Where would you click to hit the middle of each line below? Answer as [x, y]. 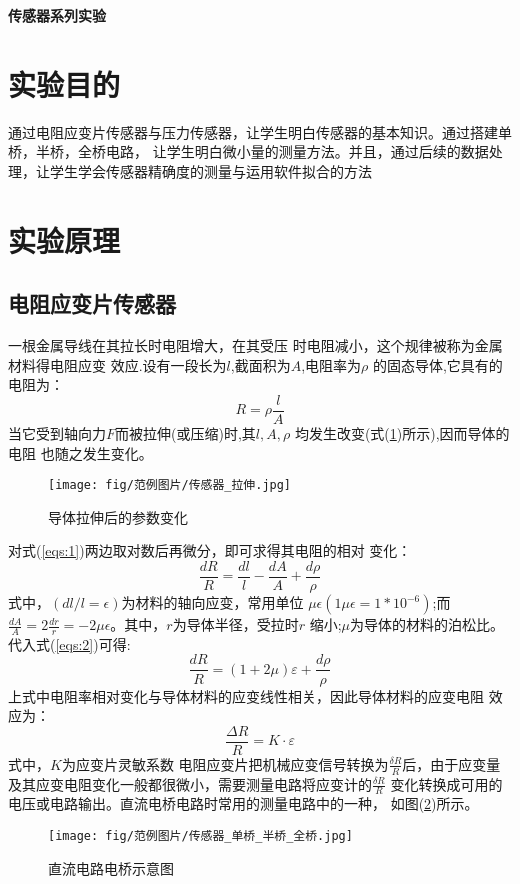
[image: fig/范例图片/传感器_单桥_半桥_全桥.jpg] [200, 836]
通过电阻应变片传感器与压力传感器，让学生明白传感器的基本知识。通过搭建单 [260, 131]
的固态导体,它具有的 [437, 364]
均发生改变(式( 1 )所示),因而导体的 [402, 432]
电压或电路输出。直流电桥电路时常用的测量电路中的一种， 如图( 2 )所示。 [243, 803]
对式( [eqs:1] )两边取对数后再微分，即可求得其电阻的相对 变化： [210, 550]
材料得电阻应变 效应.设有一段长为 [117, 364]
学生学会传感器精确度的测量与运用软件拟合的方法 [210, 170]
